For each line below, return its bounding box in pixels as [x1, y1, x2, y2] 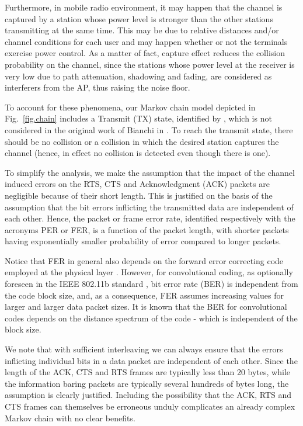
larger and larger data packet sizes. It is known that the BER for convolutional [5, 300, 287, 313]
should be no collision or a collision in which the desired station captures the [5, 135, 279, 147]
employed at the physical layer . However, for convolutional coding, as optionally [5, 266, 293, 278]
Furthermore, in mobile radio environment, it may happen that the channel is [5, 1, 283, 13]
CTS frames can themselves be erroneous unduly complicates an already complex [5, 400, 295, 412]
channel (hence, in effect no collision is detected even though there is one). [5, 147, 271, 159]
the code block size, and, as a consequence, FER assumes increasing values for [5, 289, 284, 301]
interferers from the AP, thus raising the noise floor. [5, 81, 190, 93]
